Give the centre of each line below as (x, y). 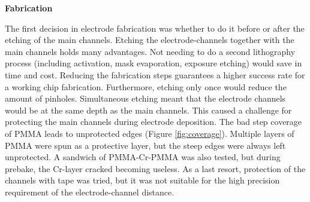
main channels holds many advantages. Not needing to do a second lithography (150, 51)
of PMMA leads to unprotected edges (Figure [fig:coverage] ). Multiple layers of (150, 133)
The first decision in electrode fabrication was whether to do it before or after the (155, 28)
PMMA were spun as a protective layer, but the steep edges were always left (145, 145)
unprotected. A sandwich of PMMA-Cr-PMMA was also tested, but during (143, 157)
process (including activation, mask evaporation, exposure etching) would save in (154, 63)
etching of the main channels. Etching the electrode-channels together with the (150, 40)
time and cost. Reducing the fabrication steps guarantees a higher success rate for (155, 74)
